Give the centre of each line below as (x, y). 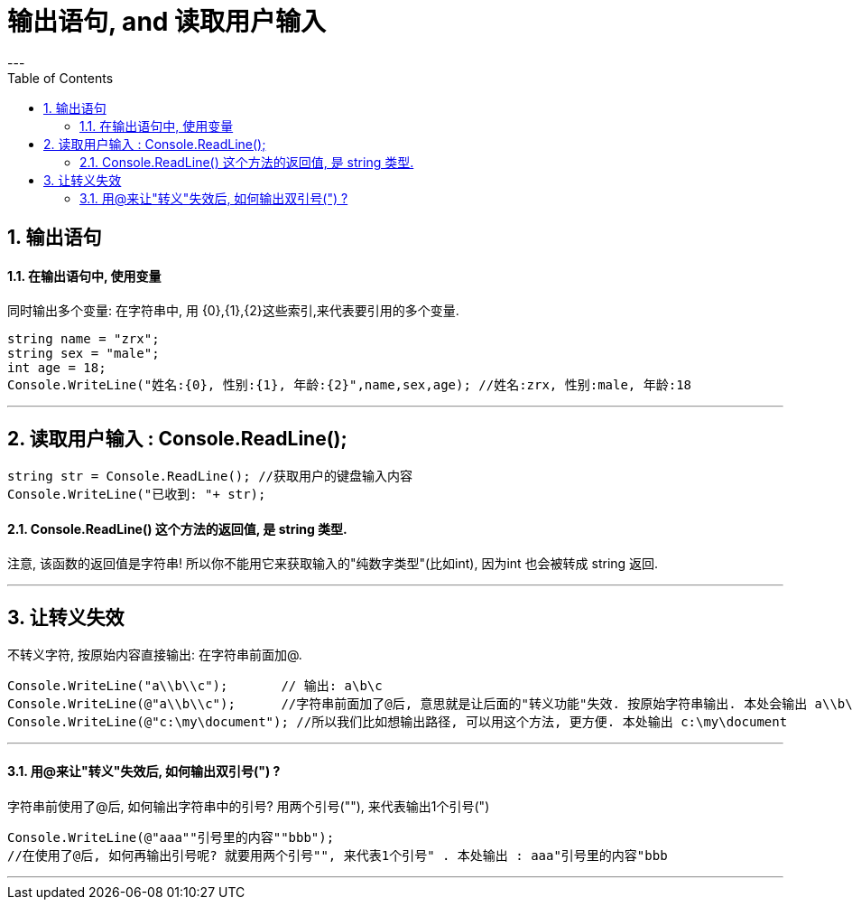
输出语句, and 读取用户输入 (167, 22)
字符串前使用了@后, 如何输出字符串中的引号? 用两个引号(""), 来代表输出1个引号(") (249, 806)
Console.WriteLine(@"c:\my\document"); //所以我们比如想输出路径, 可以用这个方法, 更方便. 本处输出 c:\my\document (398, 722)
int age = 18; (57, 368)
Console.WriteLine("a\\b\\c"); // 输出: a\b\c (195, 686)
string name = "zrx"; (83, 339)
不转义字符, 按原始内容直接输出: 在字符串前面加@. (155, 655)
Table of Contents (60, 78)
